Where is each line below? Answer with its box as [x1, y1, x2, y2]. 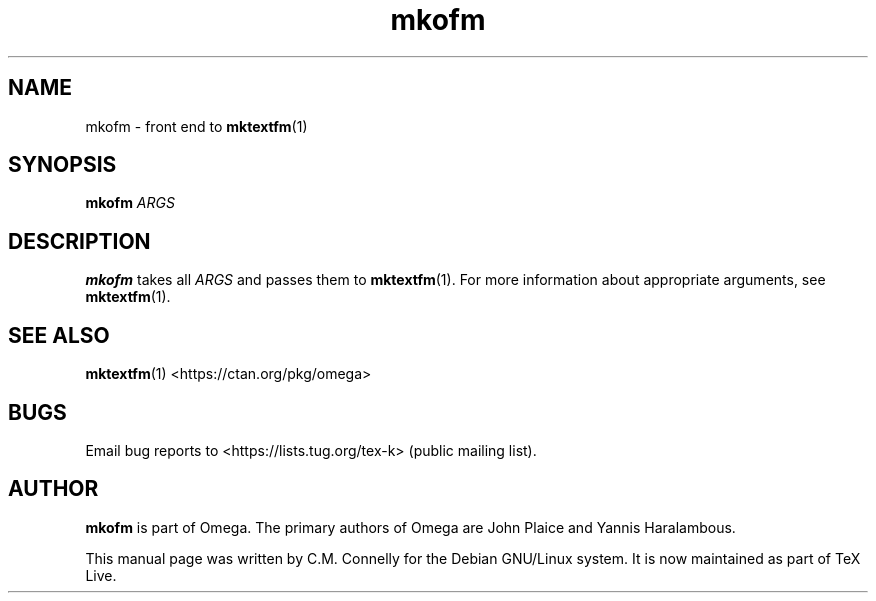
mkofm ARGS [85, 194, 175, 212]
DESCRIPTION [8, 228, 151, 254]
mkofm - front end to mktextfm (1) [85, 117, 308, 135]
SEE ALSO [8, 322, 110, 348]
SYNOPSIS [8, 152, 117, 178]
